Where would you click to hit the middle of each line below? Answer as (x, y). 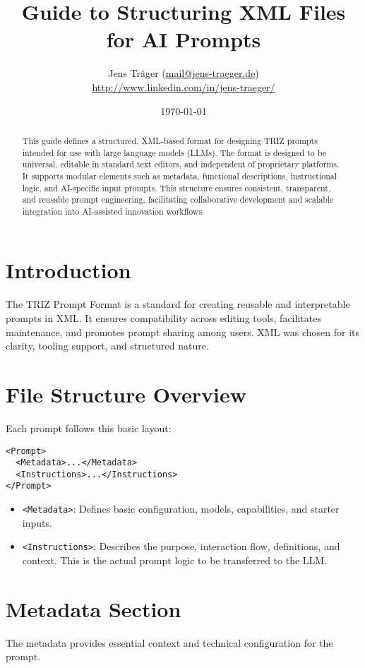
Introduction (68, 270)
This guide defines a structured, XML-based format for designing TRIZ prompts (170, 140)
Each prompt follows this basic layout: (89, 428)
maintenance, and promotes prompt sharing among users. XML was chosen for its (183, 332)
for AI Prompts (184, 39)
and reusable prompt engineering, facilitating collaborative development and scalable (178, 199)
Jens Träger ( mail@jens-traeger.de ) (184, 73)
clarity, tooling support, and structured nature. (107, 346)
